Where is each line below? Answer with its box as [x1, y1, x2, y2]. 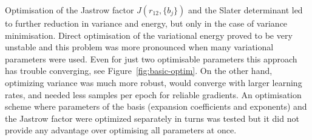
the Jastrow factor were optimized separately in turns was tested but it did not [5, 112, 299, 124]
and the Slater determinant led [188, 4, 303, 16]
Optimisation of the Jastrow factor [5, 4, 134, 16]
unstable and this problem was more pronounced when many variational [5, 41, 274, 53]
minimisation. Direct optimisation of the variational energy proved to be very [5, 28, 293, 41]
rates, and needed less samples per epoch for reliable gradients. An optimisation [5, 88, 302, 101]
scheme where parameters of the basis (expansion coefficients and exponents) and [5, 100, 307, 113]
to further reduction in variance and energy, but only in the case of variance [5, 17, 288, 29]
